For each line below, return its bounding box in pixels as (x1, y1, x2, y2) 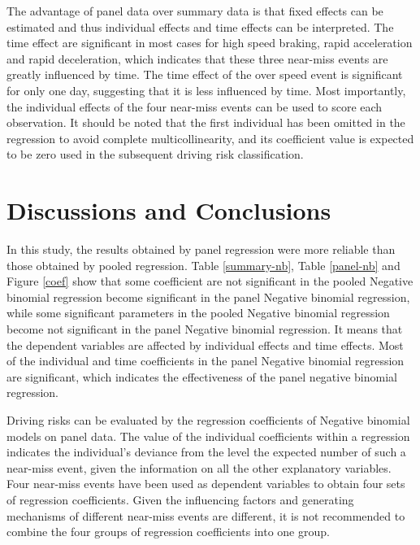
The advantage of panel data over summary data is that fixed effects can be (6, 2, 383, 19)
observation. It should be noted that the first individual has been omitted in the (6, 114, 405, 131)
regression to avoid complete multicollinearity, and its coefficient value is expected (6, 129, 414, 146)
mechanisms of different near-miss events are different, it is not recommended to (6, 507, 405, 524)
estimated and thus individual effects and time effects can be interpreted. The (6, 18, 394, 35)
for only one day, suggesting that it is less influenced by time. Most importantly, (6, 81, 406, 98)
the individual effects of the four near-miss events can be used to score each (6, 98, 383, 115)
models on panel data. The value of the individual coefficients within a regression (6, 427, 410, 444)
